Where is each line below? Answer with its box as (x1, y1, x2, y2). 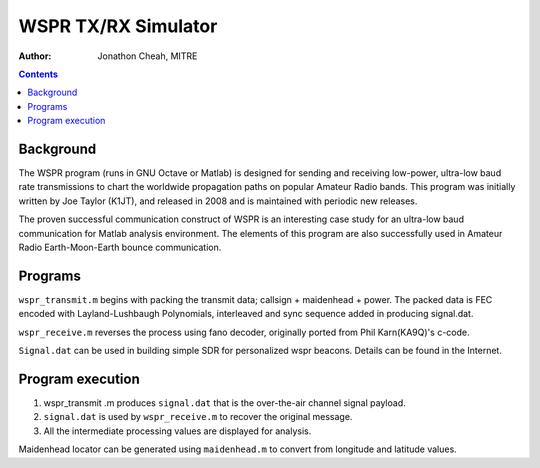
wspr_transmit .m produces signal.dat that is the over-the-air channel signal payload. (43, 396, 406, 409)
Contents (18, 68, 59, 80)
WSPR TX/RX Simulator (18, 15, 218, 37)
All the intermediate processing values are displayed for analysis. (43, 425, 312, 437)
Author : (18, 50, 52, 62)
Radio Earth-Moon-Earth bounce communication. (18, 241, 222, 253)
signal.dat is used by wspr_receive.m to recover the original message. (43, 411, 353, 423)
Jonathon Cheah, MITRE (97, 50, 198, 62)
